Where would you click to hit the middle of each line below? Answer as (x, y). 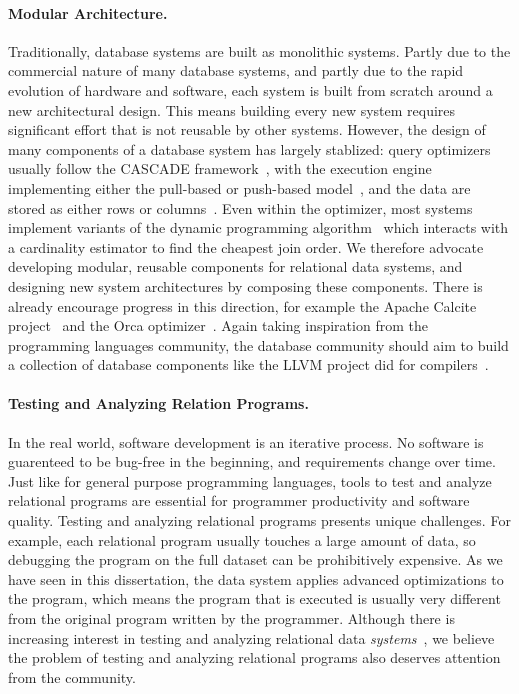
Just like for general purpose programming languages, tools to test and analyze (250, 480)
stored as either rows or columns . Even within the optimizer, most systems (240, 207)
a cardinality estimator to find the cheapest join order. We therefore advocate (246, 246)
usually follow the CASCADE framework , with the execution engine (220, 168)
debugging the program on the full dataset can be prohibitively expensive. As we (255, 559)
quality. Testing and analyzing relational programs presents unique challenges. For (259, 520)
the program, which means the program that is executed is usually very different (254, 598)
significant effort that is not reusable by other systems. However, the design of (247, 129)
